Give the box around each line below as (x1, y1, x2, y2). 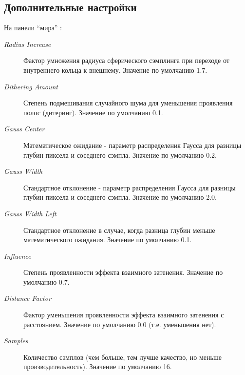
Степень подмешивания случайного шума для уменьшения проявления (23, 98, 233, 108)
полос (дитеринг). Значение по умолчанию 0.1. (23, 107, 163, 117)
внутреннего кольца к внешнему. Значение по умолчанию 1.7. (23, 64, 207, 75)
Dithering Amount (4, 81, 58, 91)
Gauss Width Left (4, 208, 57, 218)
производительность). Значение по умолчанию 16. (23, 361, 172, 372)
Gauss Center (4, 124, 45, 134)
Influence (4, 250, 31, 261)
